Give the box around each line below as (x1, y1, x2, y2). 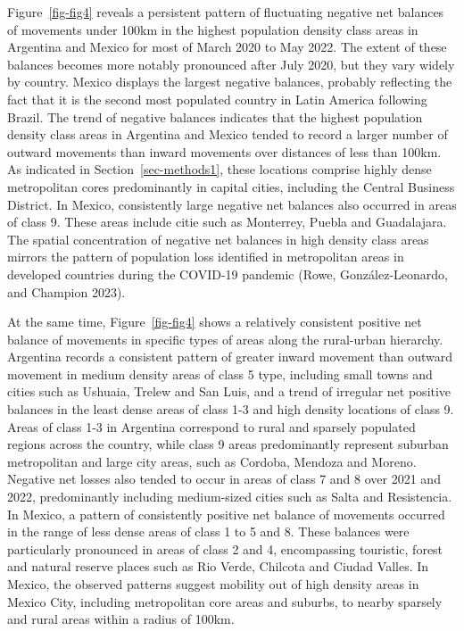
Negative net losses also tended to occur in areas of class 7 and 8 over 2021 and (7, 469, 441, 488)
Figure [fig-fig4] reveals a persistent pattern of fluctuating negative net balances (7, 3, 444, 21)
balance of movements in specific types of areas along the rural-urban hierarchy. (7, 329, 443, 348)
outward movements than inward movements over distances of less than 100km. (7, 142, 442, 161)
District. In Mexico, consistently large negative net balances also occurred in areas (7, 195, 457, 213)
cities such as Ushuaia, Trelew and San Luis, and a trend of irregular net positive (7, 382, 452, 401)
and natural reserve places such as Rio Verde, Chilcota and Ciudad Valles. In (7, 557, 429, 576)
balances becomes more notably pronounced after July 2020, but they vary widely (7, 54, 455, 73)
